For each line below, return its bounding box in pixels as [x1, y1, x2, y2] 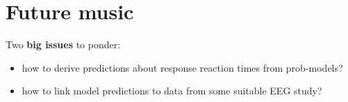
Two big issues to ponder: [6, 37, 121, 52]
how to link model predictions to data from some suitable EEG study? [22, 83, 322, 98]
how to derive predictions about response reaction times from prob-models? [22, 60, 343, 74]
